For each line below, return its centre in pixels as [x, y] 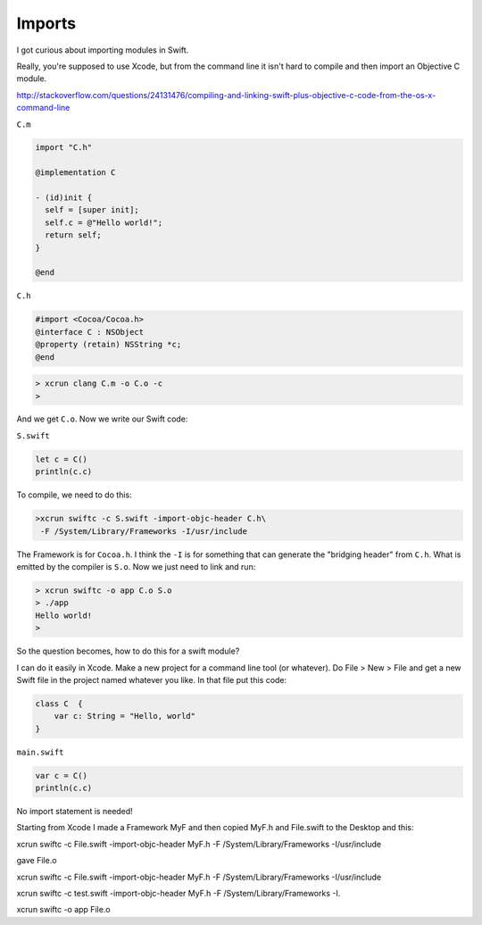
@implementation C [75, 173]
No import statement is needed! [75, 812]
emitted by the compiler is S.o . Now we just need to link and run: [136, 566]
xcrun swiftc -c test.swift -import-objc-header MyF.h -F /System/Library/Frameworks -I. [179, 893]
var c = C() [62, 775]
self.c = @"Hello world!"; [104, 222]
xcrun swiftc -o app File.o [63, 910]
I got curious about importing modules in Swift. [103, 50]
